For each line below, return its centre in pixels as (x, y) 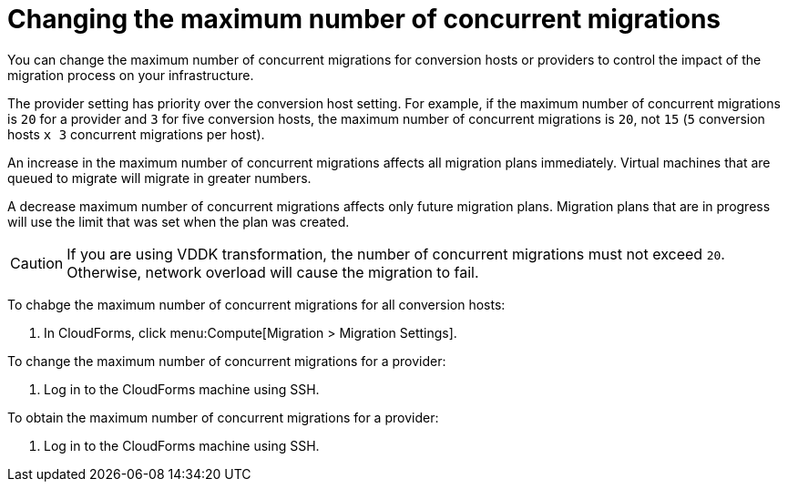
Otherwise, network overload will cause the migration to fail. (273, 272)
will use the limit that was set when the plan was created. (179, 221)
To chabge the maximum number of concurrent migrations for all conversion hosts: (256, 304)
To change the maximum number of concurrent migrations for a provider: (227, 361)
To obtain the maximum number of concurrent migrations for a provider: (223, 417)
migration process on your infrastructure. (131, 75)
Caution (37, 263)
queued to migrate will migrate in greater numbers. (159, 178)
